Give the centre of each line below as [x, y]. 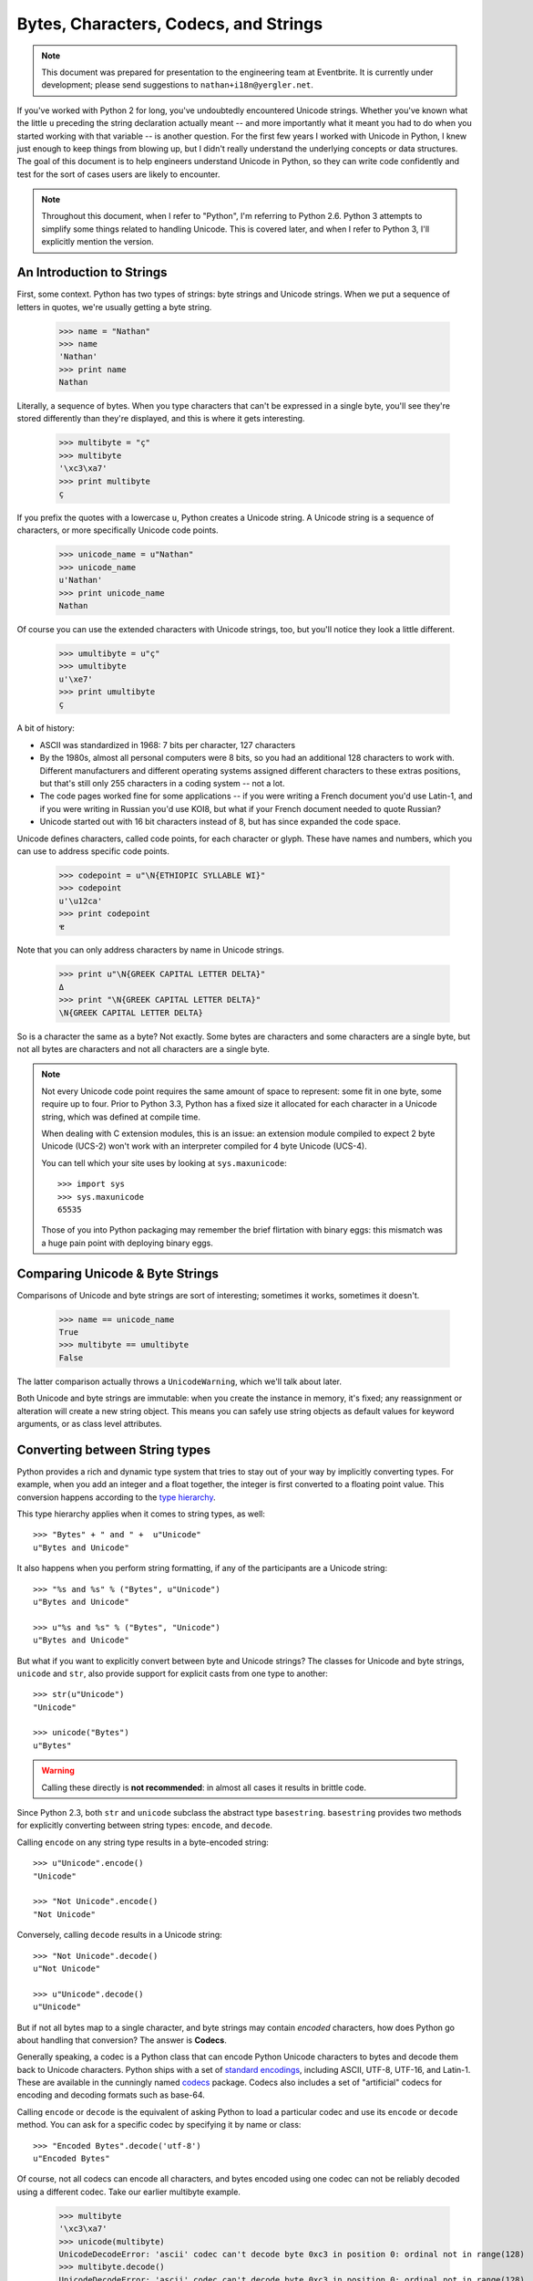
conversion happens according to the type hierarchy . [116, 1497]
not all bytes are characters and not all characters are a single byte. [143, 1049]
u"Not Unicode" [67, 1968]
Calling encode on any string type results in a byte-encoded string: [143, 1842]
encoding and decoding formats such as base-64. [111, 2095]
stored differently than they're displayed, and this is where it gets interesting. [161, 419]
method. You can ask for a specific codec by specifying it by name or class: [159, 2125]
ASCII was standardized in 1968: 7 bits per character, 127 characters [168, 745]
